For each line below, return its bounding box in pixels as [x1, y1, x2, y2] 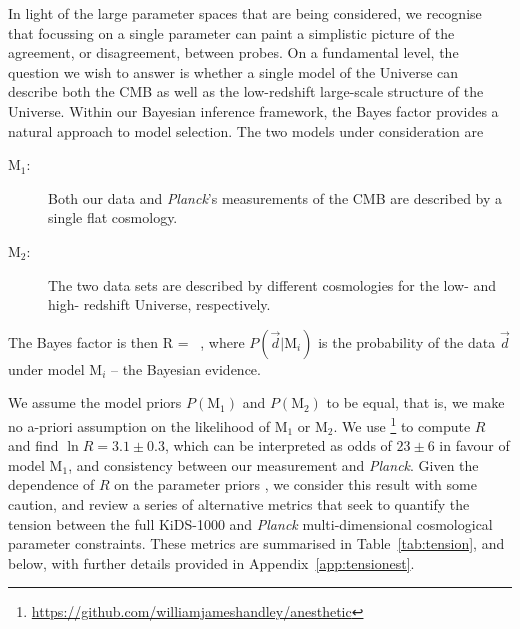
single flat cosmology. [48, 207, 178, 228]
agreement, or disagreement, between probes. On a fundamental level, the [8, 42, 459, 63]
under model [8, 358, 85, 379]
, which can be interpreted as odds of [164, 435, 392, 456]
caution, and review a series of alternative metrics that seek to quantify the [8, 493, 470, 514]
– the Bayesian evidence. [111, 358, 261, 379]
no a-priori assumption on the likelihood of [8, 415, 270, 436]
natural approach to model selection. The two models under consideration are [8, 120, 484, 141]
